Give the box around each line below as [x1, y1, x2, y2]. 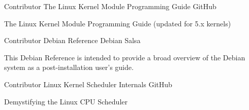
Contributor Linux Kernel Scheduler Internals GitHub [4, 79, 172, 89]
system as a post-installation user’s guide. [4, 62, 134, 72]
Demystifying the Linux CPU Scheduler [4, 96, 128, 106]
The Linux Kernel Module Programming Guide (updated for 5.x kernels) [4, 18, 231, 28]
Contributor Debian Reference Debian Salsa [4, 35, 141, 46]
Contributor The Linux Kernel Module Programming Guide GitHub [4, 1, 216, 11]
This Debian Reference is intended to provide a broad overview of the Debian [4, 52, 245, 62]
